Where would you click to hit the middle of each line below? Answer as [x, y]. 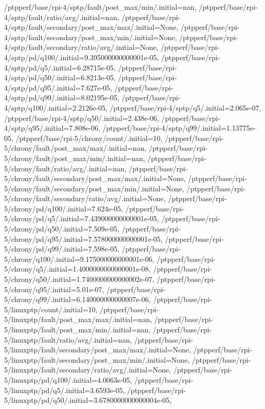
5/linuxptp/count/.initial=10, [51, 309]
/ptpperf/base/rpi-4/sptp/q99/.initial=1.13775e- [179, 128]
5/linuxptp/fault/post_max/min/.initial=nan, [77, 329]
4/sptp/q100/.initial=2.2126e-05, [56, 107]
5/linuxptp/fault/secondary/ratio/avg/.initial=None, [88, 370]
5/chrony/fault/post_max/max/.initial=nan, [75, 148]
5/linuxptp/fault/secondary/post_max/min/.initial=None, [97, 359]
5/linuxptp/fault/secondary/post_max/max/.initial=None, [98, 350]
